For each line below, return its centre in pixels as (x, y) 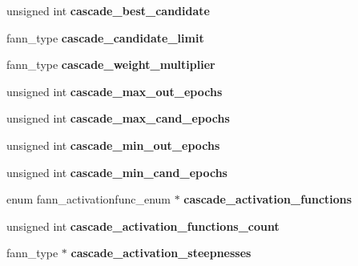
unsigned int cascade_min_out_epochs (113, 145)
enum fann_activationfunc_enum (88, 199)
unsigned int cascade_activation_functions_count (143, 226)
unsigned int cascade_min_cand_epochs (117, 172)
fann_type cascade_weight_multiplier (111, 64)
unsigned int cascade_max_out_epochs (115, 91)
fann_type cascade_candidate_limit (105, 37)
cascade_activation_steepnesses (161, 253)
